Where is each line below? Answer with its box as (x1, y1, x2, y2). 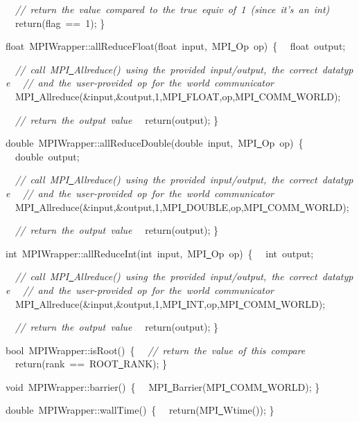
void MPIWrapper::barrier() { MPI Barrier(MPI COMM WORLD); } (6, 379, 320, 394)
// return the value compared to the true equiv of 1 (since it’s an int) (15, 2, 330, 16)
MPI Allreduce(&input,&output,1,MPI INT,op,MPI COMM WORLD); (15, 296, 326, 311)
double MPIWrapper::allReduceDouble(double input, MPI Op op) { (6, 136, 304, 150)
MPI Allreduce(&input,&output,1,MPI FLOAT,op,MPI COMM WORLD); (15, 89, 341, 103)
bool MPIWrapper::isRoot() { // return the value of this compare (6, 342, 306, 357)
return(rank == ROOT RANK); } (15, 356, 168, 371)
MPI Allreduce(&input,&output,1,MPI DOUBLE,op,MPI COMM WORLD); (15, 199, 349, 214)
